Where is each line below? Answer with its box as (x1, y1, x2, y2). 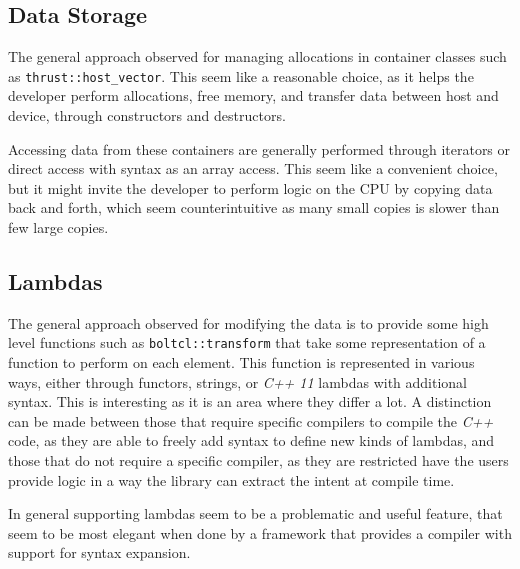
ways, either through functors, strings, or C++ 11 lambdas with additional (8, 371, 468, 392)
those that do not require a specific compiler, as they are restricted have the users (8, 450, 509, 471)
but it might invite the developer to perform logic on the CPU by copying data (8, 177, 493, 198)
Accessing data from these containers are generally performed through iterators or (8, 138, 511, 159)
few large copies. (8, 217, 109, 238)
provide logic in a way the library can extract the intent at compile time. (8, 469, 455, 490)
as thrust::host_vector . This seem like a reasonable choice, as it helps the (8, 65, 474, 86)
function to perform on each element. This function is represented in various (8, 352, 475, 373)
